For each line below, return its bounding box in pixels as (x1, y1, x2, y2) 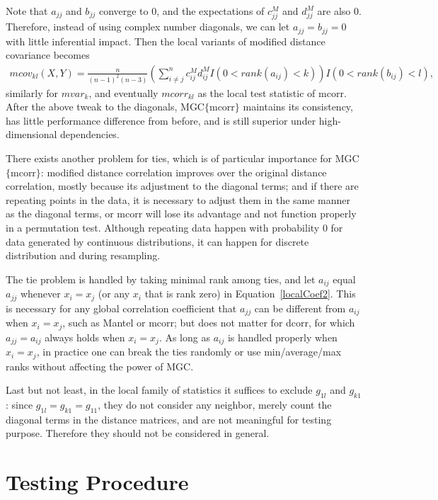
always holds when (45, 329, 125, 344)
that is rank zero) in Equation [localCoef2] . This (144, 286, 356, 301)
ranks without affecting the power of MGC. (6, 358, 194, 373)
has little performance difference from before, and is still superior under (6, 113, 316, 127)
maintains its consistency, (243, 99, 353, 114)
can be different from (254, 300, 346, 315)
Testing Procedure (6, 467, 189, 496)
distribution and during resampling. (6, 248, 161, 263)
